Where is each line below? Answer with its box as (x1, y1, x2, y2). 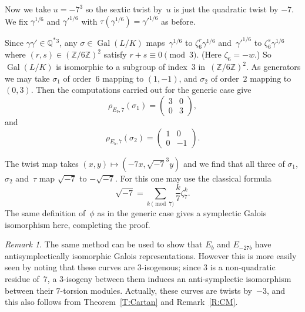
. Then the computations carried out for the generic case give (31, 83, 252, 96)
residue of (5, 272, 39, 284)
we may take (5, 72, 50, 84)
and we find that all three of (183, 157, 285, 169)
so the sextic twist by (85, 3, 162, 15)
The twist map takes (5, 157, 79, 169)
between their (5, 284, 53, 296)
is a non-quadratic (210, 261, 276, 273)
